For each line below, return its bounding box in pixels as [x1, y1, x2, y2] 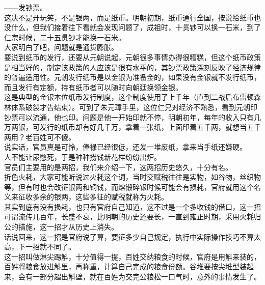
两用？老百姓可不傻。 [4, 131, 75, 142]
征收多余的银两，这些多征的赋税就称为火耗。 [18, 191, 168, 202]
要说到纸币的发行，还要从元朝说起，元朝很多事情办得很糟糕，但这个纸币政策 [4, 51, 261, 62]
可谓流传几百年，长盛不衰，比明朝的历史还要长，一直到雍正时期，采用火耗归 [4, 211, 261, 222]
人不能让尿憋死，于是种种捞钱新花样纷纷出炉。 [4, 151, 161, 162]
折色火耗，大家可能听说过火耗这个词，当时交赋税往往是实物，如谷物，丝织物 [4, 172, 261, 182]
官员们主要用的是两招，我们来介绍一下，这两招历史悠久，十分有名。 [4, 161, 232, 172]
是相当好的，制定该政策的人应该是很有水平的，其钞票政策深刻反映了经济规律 [4, 62, 261, 72]
